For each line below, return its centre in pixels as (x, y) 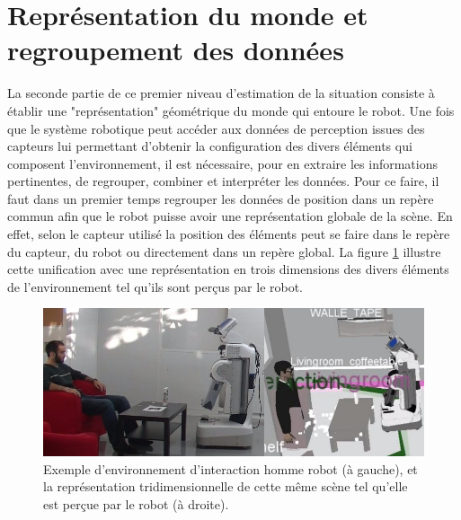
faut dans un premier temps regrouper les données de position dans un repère (221, 198)
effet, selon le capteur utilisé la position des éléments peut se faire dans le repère (229, 234)
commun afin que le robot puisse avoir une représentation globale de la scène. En (230, 216)
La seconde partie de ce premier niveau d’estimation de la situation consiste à (221, 93)
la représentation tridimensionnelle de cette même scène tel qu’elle (226, 486)
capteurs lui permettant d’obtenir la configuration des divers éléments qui (210, 146)
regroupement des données (176, 50)
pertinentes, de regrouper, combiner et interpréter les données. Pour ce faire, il (223, 181)
